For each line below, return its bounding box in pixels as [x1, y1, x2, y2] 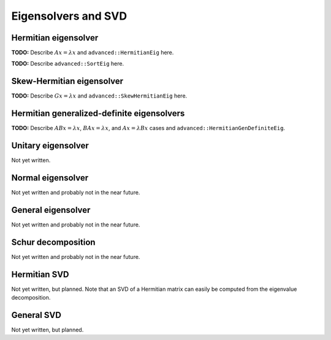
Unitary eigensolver [11, 141, 89, 151]
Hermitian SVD [11, 269, 69, 279]
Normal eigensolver [11, 172, 89, 183]
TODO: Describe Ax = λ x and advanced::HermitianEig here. [11, 49, 174, 56]
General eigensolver [11, 204, 91, 215]
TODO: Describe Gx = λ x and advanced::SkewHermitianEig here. [11, 92, 188, 99]
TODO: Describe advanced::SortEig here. [11, 60, 124, 68]
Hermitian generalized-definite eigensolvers [11, 108, 185, 119]
